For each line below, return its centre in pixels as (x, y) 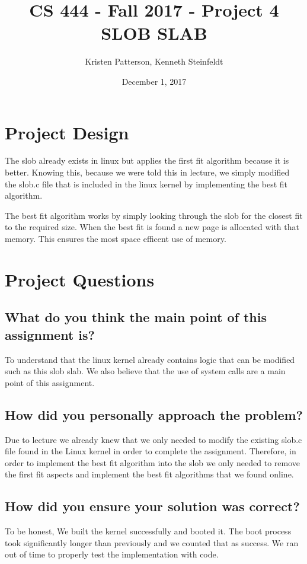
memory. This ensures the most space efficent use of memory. (116, 238)
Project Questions (80, 279)
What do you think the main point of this (136, 317)
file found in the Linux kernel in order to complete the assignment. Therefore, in (151, 451)
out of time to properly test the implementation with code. (112, 554)
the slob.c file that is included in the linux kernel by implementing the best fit (146, 184)
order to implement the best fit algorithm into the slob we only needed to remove (153, 462)
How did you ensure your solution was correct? (152, 506)
